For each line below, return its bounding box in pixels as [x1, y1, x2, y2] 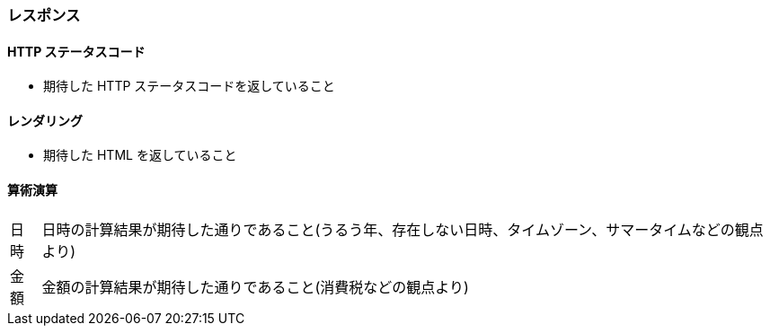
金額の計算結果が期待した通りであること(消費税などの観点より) [41, 277, 469, 296]
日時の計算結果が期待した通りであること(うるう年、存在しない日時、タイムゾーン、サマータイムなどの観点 [41, 220, 764, 239]
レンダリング [7, 112, 83, 128]
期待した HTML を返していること [43, 147, 237, 163]
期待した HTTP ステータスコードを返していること [43, 78, 335, 94]
